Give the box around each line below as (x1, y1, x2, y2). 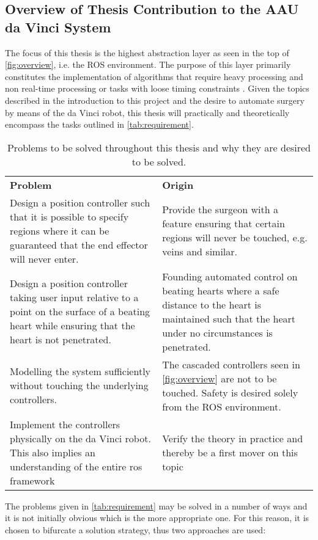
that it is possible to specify (10, 209, 129, 224)
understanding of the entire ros (10, 459, 142, 473)
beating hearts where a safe (162, 283, 279, 297)
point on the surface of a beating (10, 304, 150, 319)
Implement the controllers (10, 417, 120, 431)
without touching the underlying (10, 378, 149, 393)
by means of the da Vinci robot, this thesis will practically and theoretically (5, 106, 290, 119)
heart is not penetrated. (10, 332, 111, 347)
